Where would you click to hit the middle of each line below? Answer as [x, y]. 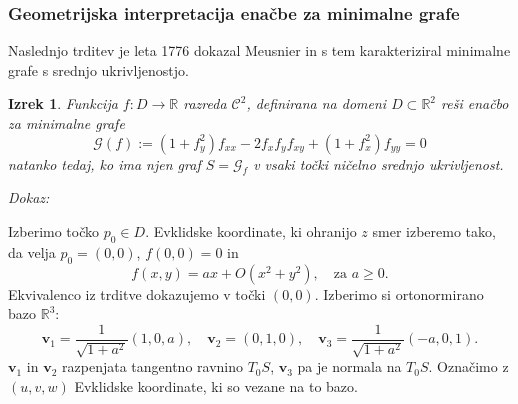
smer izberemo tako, [434, 230]
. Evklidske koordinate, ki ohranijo [251, 230]
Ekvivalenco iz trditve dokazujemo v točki [137, 293]
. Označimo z [468, 366]
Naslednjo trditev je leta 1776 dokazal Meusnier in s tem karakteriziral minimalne [259, 50]
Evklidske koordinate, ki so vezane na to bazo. [216, 385]
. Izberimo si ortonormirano [399, 293]
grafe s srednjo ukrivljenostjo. [98, 69]
